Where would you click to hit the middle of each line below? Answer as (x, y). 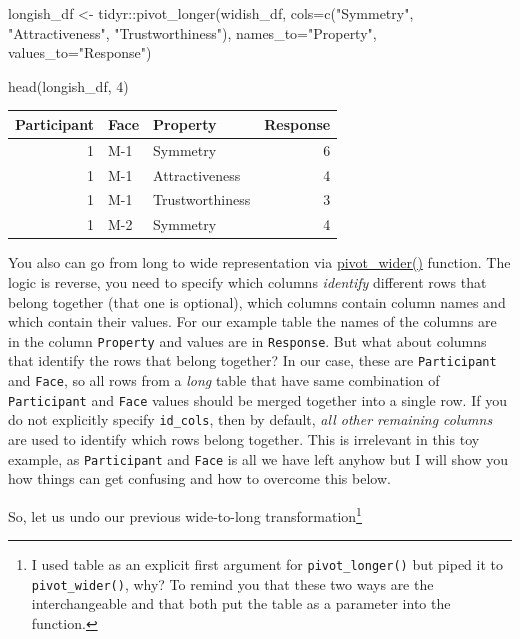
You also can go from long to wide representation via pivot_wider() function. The (259, 262)
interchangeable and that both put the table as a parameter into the (241, 603)
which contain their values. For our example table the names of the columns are (252, 321)
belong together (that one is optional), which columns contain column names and (257, 301)
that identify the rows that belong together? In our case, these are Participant (252, 360)
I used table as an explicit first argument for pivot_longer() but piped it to (267, 564)
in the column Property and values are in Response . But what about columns (247, 340)
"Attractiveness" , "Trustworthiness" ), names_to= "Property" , (192, 32)
